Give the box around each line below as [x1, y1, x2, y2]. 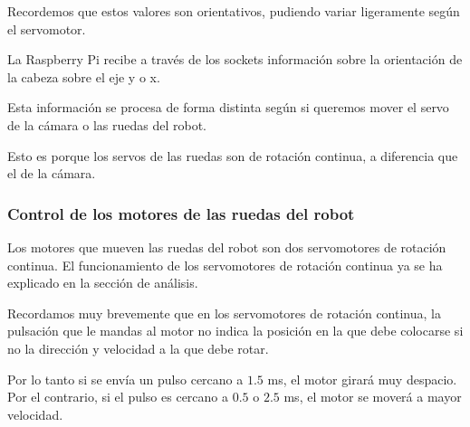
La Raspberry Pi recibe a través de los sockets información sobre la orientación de [7, 50, 463, 69]
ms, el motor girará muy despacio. [267, 369, 457, 388]
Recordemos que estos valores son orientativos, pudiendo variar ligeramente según [7, 2, 460, 20]
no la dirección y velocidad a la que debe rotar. [7, 338, 269, 357]
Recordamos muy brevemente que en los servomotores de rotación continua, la [7, 303, 441, 322]
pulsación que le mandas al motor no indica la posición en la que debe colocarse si [7, 321, 464, 340]
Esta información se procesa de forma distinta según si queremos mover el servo [7, 98, 449, 117]
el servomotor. [7, 19, 86, 38]
